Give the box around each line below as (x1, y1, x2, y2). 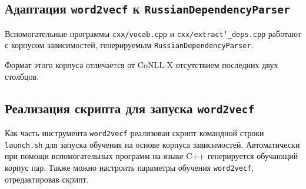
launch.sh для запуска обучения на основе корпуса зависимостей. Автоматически (5, 138, 300, 150)
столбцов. (5, 70, 39, 82)
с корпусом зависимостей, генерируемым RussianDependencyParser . (5, 39, 254, 51)
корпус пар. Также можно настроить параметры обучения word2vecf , (5, 161, 254, 173)
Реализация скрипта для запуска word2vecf (5, 99, 255, 117)
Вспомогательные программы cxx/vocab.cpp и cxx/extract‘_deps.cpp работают (5, 27, 301, 39)
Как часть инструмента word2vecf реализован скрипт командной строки (5, 127, 264, 139)
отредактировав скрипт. (5, 173, 89, 185)
